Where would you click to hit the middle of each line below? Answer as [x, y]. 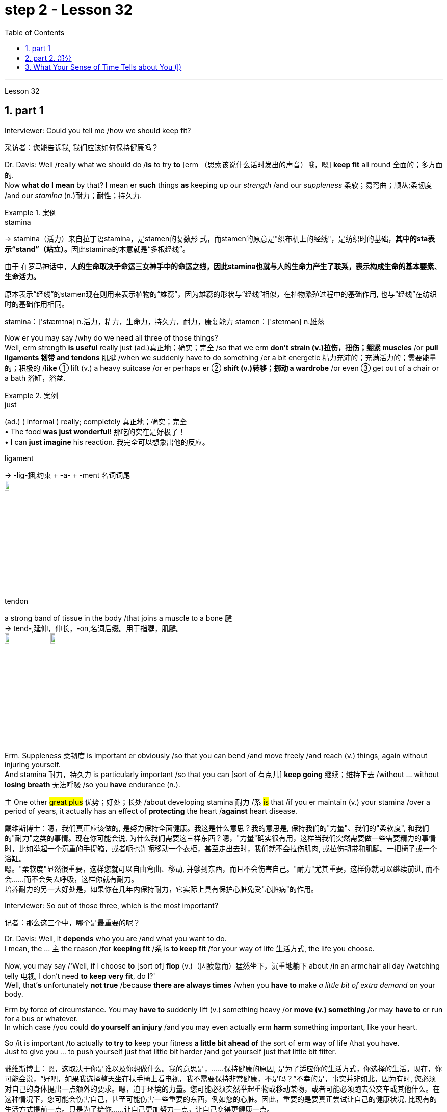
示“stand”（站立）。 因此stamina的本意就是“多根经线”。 [97, 249]
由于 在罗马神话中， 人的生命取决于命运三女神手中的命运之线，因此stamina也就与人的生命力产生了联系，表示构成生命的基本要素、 [223, 266]
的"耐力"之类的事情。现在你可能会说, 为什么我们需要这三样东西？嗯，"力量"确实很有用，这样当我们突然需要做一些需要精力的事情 [220, 838]
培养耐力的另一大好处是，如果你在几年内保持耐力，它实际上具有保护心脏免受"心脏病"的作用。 [162, 889]
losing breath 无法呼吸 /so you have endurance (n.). [93, 784]
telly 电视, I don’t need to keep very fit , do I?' [80, 976]
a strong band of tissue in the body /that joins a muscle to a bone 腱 [119, 618]
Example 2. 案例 [31, 395]
